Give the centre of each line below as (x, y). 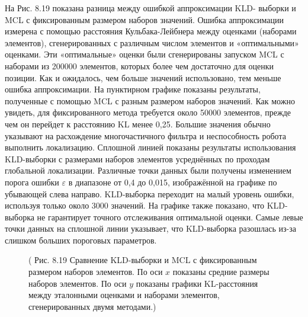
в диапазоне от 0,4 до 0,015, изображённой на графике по (173, 182)
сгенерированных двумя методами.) (92, 306)
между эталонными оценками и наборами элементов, (124, 295)
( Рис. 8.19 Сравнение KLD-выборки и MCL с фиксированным (143, 260)
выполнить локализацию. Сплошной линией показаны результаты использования (150, 147)
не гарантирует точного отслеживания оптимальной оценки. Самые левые (170, 217)
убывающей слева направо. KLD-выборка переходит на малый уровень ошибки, (150, 193)
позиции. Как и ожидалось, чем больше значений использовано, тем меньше (143, 77)
